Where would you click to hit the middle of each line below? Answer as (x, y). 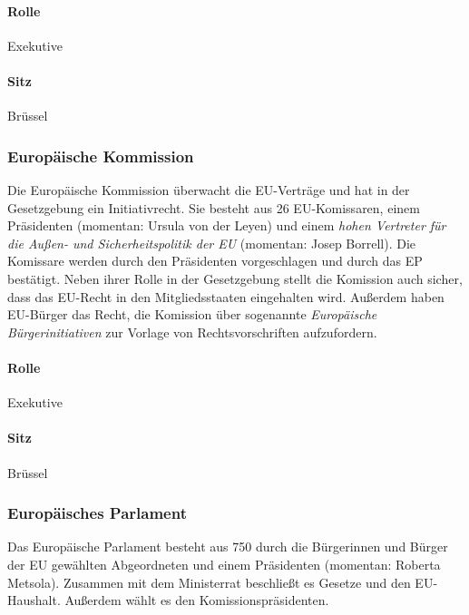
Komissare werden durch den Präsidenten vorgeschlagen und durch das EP (215, 261)
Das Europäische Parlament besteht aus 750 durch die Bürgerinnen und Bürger (228, 547)
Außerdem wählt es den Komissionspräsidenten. (197, 600)
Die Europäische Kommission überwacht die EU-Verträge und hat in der (209, 190)
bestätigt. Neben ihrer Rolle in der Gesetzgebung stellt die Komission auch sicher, (235, 278)
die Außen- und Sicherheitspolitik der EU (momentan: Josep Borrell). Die (212, 243)
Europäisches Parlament (97, 513)
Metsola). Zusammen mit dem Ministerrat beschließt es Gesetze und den (209, 582)
